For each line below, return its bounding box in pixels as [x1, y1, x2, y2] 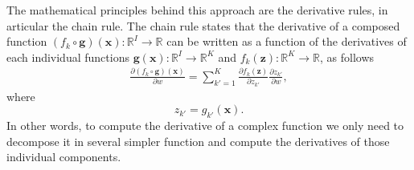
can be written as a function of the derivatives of [166, 33, 407, 50]
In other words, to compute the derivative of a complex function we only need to [6, 117, 404, 134]
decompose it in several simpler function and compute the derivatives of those [6, 132, 390, 149]
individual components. [6, 148, 121, 165]
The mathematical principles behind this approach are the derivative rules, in [6, 2, 388, 18]
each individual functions [6, 48, 129, 65]
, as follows [320, 48, 375, 65]
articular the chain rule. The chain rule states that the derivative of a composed [6, 17, 400, 34]
